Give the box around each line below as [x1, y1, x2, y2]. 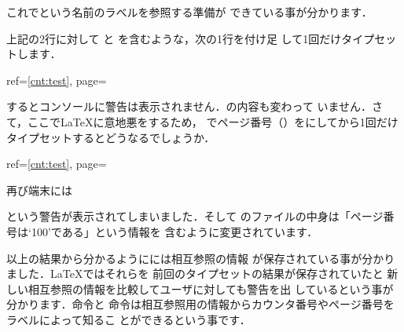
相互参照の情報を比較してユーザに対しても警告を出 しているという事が [28, 280, 394, 297]
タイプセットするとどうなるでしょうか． [6, 129, 215, 145]
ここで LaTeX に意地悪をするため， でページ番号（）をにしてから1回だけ [28, 113, 398, 130]
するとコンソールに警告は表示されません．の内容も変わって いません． [6, 98, 373, 115]
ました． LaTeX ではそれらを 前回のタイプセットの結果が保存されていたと [6, 265, 384, 282]
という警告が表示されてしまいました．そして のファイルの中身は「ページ [6, 208, 384, 224]
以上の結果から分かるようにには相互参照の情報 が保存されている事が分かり [6, 250, 395, 266]
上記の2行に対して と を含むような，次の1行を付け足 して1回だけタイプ [6, 30, 375, 46]
